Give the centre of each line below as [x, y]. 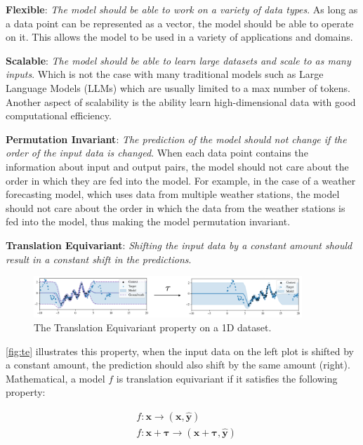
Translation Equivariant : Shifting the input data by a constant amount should [179, 245]
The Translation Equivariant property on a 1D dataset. [153, 327]
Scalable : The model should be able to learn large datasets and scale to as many [178, 60]
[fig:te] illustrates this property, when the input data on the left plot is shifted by [180, 351]
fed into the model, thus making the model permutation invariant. [148, 221]
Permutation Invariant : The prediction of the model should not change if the [176, 139]
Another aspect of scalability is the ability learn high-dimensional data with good [181, 101]
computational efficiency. [59, 115]
